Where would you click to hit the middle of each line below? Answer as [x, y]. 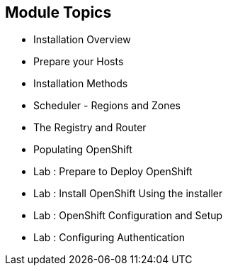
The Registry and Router [90, 128]
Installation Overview [82, 40]
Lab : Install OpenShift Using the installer [128, 194]
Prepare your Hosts [79, 62]
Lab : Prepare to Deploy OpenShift [113, 172]
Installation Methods [81, 84]
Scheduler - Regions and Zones [107, 106]
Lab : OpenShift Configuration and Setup [128, 216]
